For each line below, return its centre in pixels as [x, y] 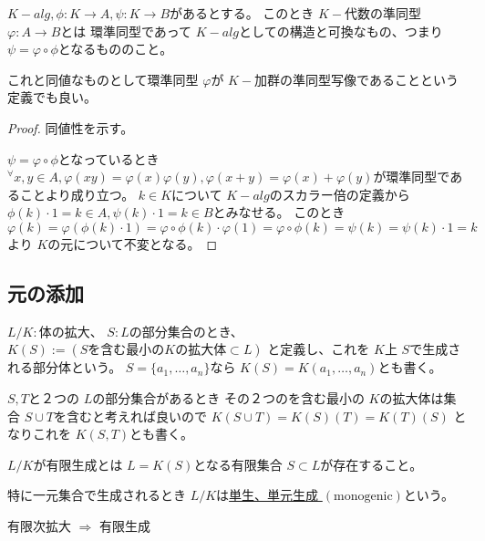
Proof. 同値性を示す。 [71, 127]
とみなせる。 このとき [279, 212]
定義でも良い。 [52, 97]
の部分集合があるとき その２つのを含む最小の [228, 397]
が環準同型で [412, 177]
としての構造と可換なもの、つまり [341, 31]
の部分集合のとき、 [186, 331]
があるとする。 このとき [242, 13]
